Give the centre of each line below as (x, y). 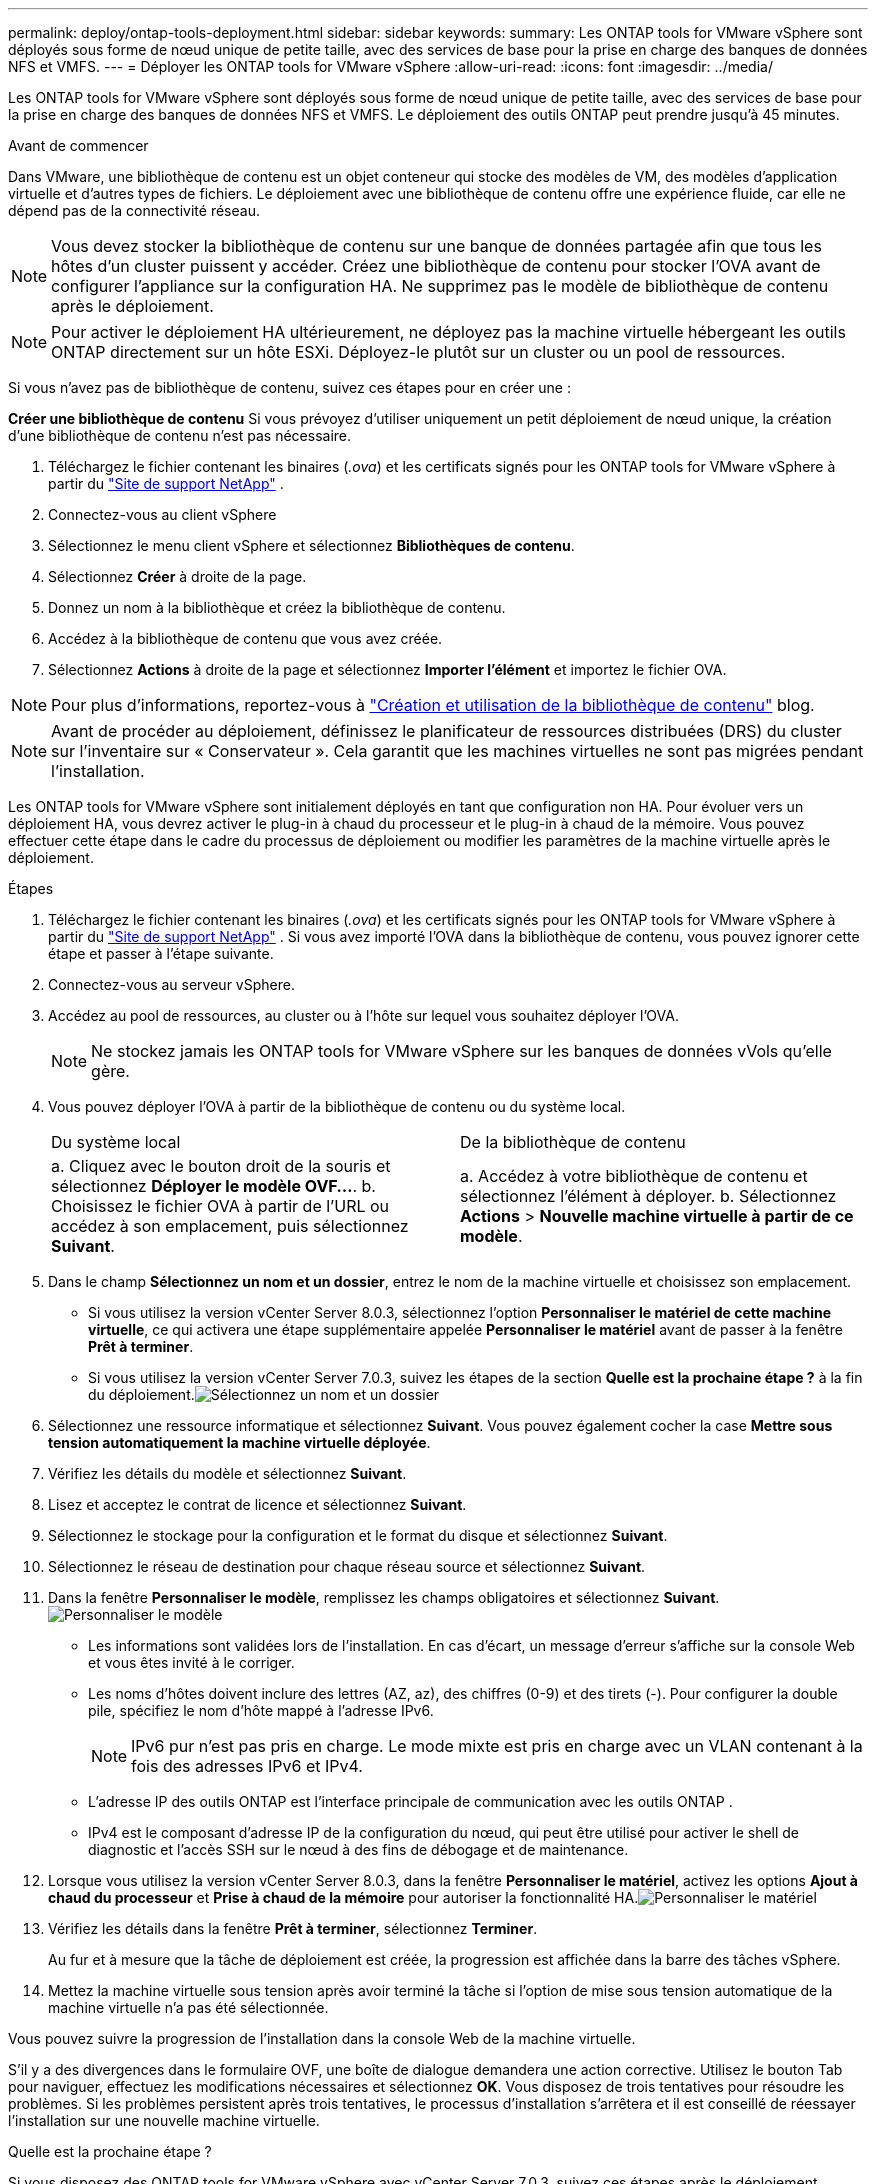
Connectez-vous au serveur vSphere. (171, 984)
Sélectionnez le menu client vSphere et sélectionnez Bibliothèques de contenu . (311, 545)
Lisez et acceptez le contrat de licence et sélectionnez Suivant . (257, 1504)
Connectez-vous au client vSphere (162, 514)
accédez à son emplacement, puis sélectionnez (230, 1226)
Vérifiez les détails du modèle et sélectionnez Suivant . (227, 1473)
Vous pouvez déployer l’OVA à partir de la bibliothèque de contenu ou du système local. (337, 1106)
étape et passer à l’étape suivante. (161, 953)
